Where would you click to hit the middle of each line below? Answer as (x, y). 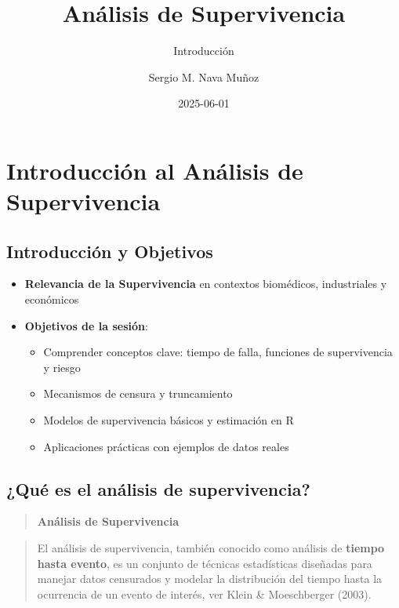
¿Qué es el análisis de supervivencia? (158, 488)
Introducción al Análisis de (155, 170)
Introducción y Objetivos (110, 251)
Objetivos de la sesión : (86, 325)
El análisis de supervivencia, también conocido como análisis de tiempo (211, 548)
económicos (52, 299)
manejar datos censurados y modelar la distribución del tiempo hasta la (210, 579)
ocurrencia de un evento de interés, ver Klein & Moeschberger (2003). (204, 593)
